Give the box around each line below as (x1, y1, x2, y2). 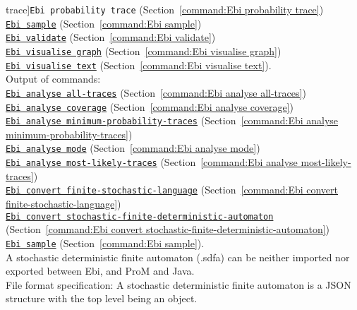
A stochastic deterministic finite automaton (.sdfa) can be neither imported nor (6, 249, 350, 264)
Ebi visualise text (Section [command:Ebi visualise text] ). (6, 57, 272, 72)
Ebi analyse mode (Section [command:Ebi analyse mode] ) (6, 141, 260, 155)
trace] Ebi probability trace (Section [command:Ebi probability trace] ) (6, 2, 324, 16)
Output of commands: (6, 71, 101, 86)
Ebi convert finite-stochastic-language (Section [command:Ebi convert (6, 182, 339, 197)
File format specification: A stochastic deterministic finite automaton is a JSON (6, 277, 351, 292)
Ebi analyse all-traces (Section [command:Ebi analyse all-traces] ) (6, 85, 306, 100)
